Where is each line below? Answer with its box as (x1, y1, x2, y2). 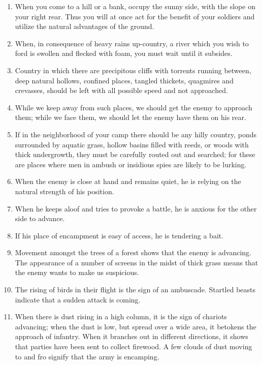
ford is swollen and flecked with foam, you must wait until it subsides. (15, 48, 233, 58)
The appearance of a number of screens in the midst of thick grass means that (15, 257, 258, 267)
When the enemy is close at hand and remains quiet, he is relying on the (15, 176, 241, 187)
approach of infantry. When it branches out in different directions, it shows (15, 331, 248, 342)
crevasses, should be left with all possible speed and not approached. (15, 85, 228, 96)
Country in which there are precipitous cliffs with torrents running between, (15, 65, 251, 75)
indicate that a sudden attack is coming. (15, 294, 141, 305)
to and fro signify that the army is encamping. (15, 351, 159, 361)
